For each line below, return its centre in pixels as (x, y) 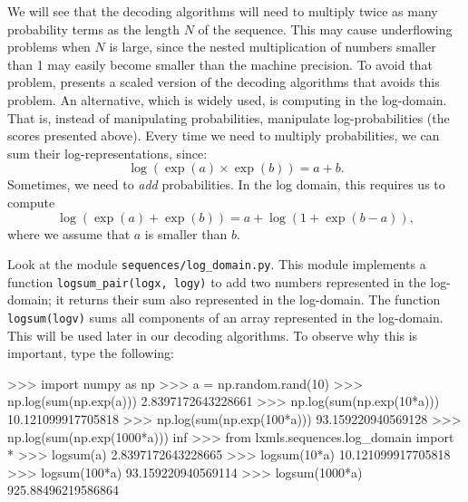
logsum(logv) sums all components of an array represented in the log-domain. (225, 318)
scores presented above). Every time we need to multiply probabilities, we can (224, 135)
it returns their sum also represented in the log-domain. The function (248, 299)
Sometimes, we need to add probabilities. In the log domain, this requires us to (226, 184)
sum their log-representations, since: (107, 153)
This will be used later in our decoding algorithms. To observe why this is (213, 335)
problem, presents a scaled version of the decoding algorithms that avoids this (224, 82)
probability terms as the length (94, 29)
